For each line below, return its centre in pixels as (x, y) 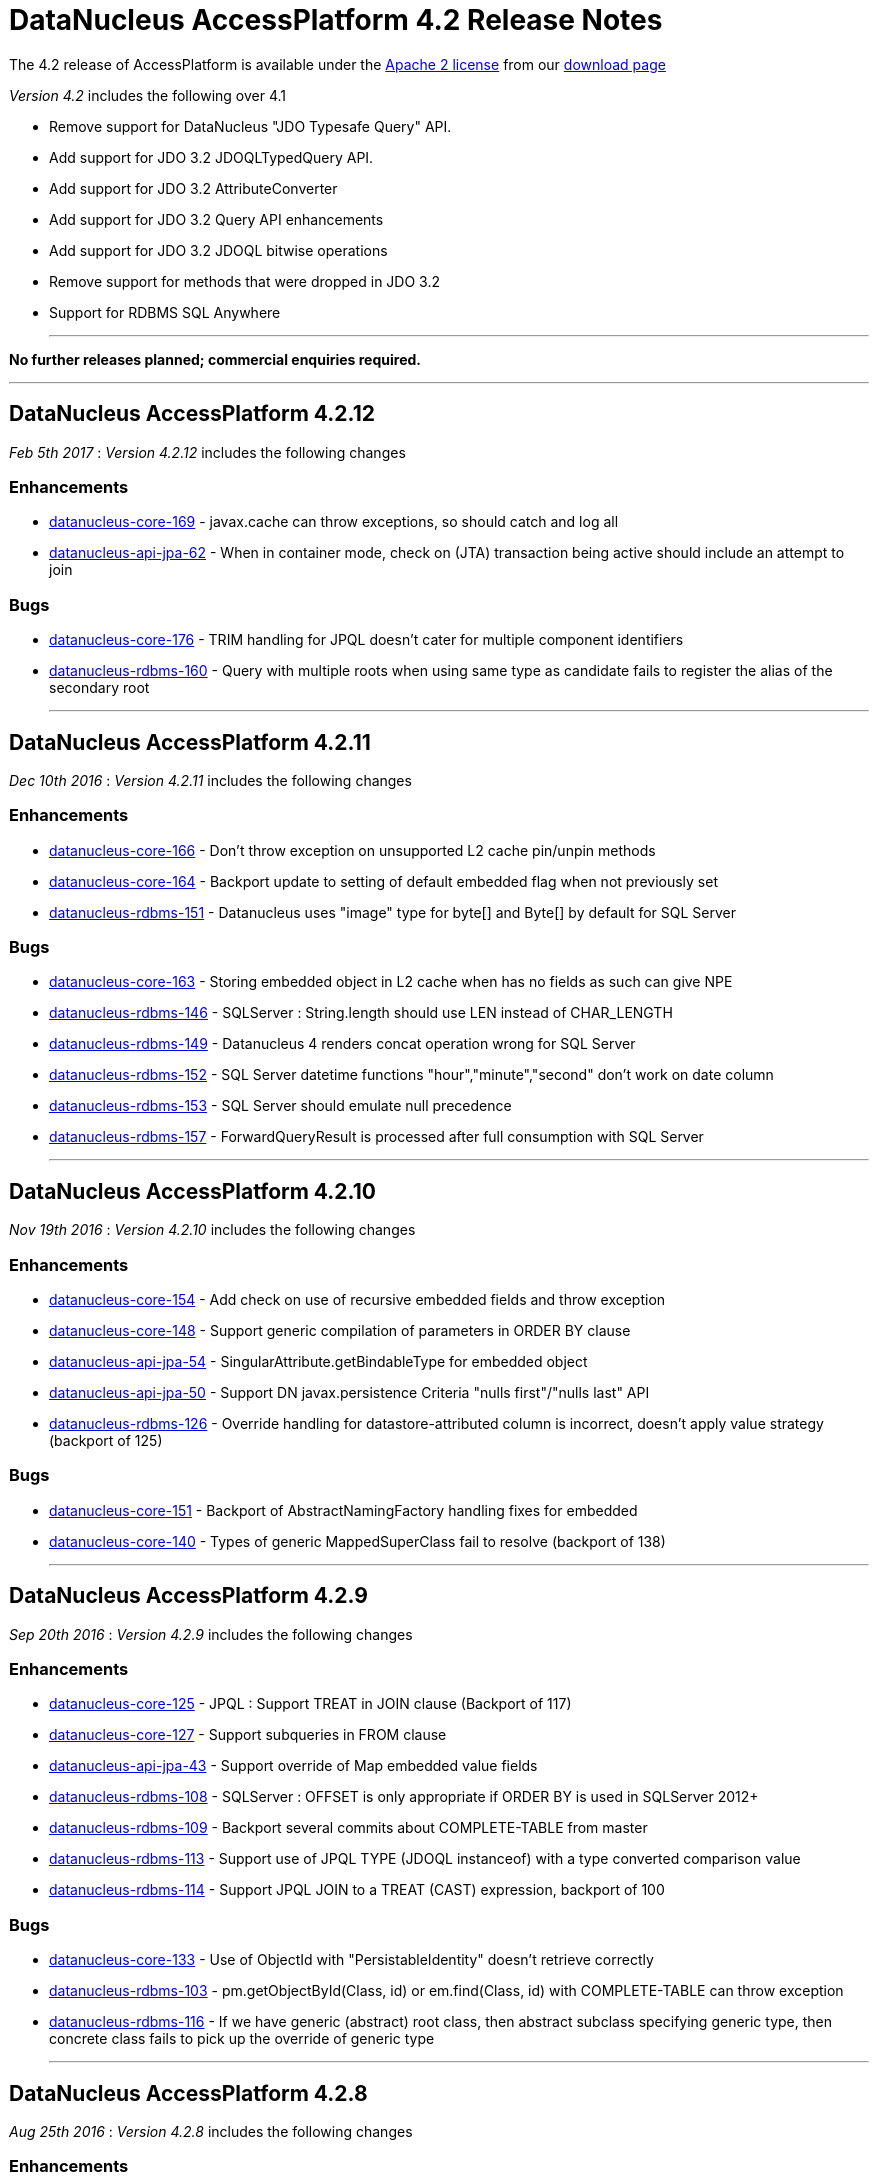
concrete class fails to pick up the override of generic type (242, 2039)
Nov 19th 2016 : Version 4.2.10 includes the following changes (212, 1230)
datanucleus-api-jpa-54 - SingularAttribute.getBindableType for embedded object (318, 1362)
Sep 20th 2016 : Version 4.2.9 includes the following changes (211, 1634)
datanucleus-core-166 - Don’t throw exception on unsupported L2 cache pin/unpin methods (352, 850)
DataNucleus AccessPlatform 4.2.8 (188, 2093)
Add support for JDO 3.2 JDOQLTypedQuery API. (211, 157)
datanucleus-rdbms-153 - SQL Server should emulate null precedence (280, 1106)
